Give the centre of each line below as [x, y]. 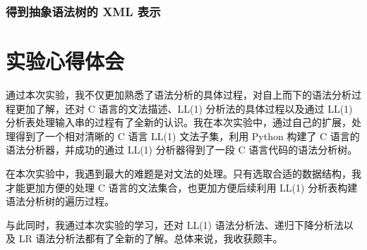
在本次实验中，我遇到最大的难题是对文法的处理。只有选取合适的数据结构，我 [183, 173]
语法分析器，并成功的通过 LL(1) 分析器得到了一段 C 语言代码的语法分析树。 [182, 150]
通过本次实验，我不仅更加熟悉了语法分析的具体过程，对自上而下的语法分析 [179, 94]
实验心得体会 [65, 61]
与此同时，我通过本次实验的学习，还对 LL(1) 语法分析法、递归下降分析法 [175, 224]
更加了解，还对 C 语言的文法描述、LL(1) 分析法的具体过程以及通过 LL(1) [184, 108]
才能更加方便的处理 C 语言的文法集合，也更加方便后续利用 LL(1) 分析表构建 [182, 187]
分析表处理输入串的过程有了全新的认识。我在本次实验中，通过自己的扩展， [179, 122]
